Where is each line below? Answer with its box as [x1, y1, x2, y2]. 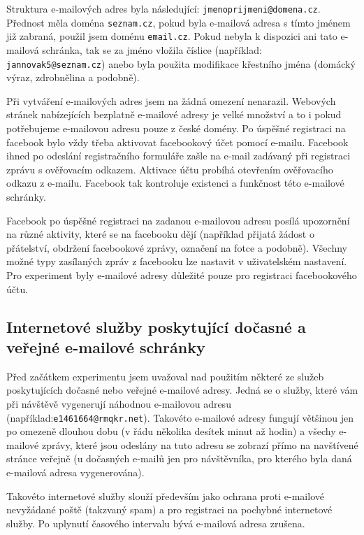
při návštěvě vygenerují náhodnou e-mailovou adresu [6, 396, 231, 411]
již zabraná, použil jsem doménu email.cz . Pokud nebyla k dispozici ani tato [6, 29, 337, 43]
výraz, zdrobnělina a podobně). [6, 70, 140, 85]
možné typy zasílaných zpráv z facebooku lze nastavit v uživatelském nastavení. [6, 254, 347, 269]
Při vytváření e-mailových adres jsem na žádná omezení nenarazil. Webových [6, 93, 336, 108]
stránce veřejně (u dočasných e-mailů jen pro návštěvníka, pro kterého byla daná [6, 451, 352, 466]
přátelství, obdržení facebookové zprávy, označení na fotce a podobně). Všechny [6, 240, 347, 255]
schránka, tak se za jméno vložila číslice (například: [42, 42, 262, 57]
